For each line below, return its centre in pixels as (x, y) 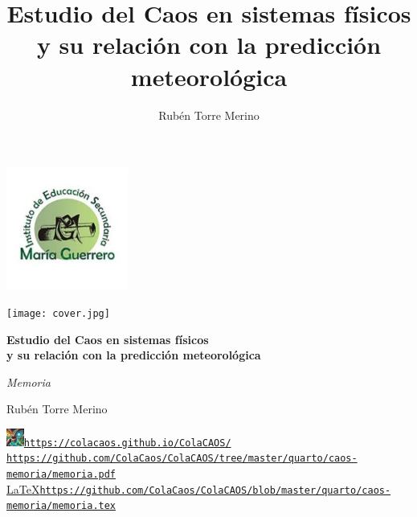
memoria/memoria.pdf (61, 475)
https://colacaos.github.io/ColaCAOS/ (127, 443)
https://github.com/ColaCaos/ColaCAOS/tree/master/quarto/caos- (182, 459)
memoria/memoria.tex (61, 506)
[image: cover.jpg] (58, 313)
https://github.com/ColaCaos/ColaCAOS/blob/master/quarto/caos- (215, 490)
